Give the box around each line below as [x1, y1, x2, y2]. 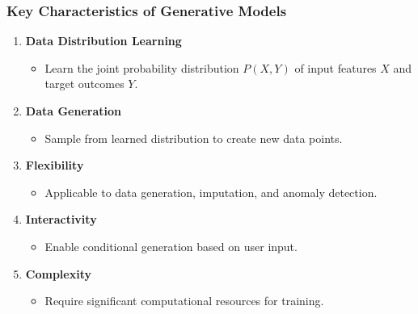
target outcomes [44, 75, 125, 92]
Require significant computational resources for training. [44, 292, 324, 309]
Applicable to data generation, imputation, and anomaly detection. [44, 183, 378, 200]
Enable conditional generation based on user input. [44, 237, 298, 254]
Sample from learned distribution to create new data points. [44, 129, 343, 146]
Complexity [25, 265, 91, 282]
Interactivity [25, 211, 97, 228]
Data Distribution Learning [25, 32, 182, 49]
